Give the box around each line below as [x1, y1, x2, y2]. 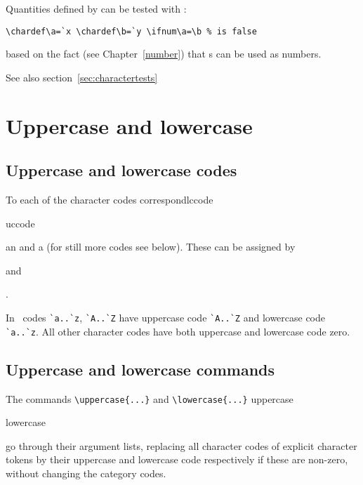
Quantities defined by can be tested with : [6, 1, 187, 15]
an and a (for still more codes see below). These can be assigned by [6, 239, 296, 254]
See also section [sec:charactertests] [6, 69, 158, 84]
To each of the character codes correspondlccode [6, 192, 213, 207]
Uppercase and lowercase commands [6, 358, 275, 380]
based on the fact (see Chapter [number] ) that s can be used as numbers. [6, 46, 322, 61]
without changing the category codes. [6, 465, 166, 480]
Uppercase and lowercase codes [6, 159, 237, 181]
